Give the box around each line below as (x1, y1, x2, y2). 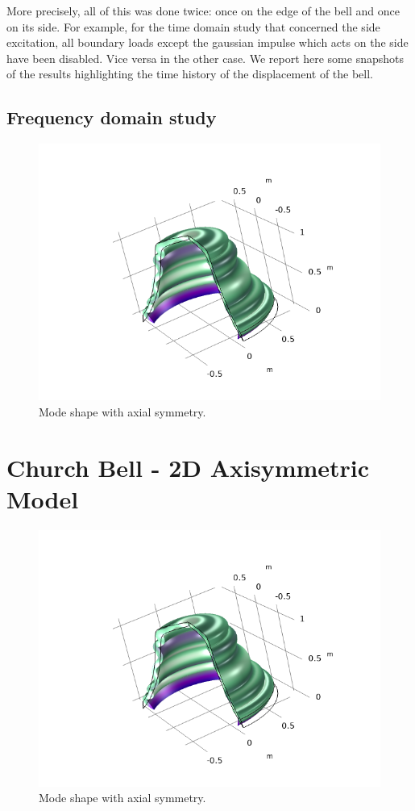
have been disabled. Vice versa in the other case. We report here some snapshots (6, 49, 405, 66)
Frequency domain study (6, 105, 217, 130)
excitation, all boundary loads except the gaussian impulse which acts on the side (6, 34, 409, 51)
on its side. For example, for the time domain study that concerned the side (6, 18, 380, 35)
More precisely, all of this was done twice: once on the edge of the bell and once (6, 2, 400, 19)
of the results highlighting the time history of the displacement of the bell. (6, 65, 374, 82)
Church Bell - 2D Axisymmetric (6, 450, 370, 483)
